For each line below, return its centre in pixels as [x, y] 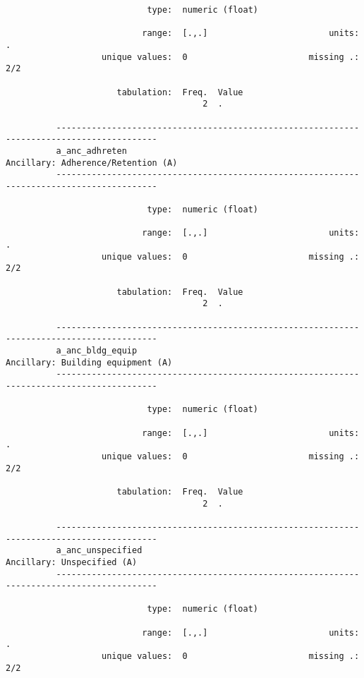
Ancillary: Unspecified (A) [72, 562]
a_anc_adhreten [91, 151]
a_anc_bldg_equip [97, 351]
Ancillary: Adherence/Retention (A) [92, 163]
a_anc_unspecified [99, 551]
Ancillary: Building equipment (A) [89, 362]
